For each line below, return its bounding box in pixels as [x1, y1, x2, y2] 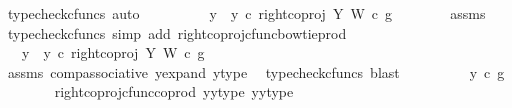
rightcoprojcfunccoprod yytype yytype [54, 81, 294, 102]
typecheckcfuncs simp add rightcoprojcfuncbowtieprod [7, 22, 347, 43]
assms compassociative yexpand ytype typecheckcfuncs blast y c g [7, 61, 505, 82]
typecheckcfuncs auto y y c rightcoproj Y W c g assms [7, 3, 486, 23]
